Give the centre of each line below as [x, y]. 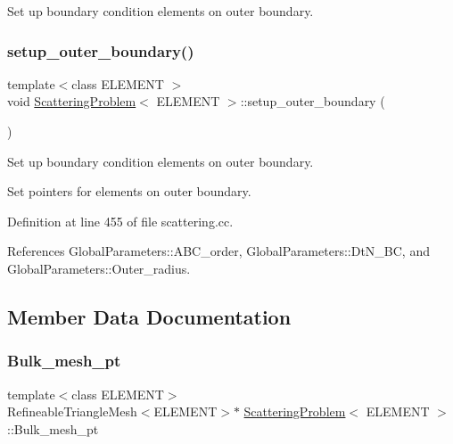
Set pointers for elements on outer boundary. [129, 191]
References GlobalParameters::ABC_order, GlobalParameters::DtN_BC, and [218, 251]
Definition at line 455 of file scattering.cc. [120, 221]
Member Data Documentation [149, 316]
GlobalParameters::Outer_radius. [99, 268]
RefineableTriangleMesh [72, 411]
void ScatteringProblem [72, 101]
